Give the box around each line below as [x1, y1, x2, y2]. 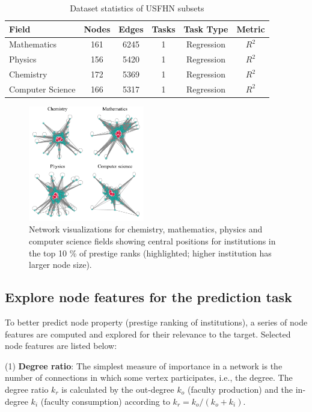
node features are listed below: [5, 339, 117, 352]
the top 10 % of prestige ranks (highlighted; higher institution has [29, 246, 272, 259]
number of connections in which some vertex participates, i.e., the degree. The [5, 371, 293, 384]
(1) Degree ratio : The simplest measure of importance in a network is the [5, 359, 283, 372]
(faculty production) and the [187, 383, 293, 395]
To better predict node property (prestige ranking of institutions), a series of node [5, 316, 308, 329]
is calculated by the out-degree [61, 383, 174, 395]
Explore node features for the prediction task [5, 288, 292, 306]
